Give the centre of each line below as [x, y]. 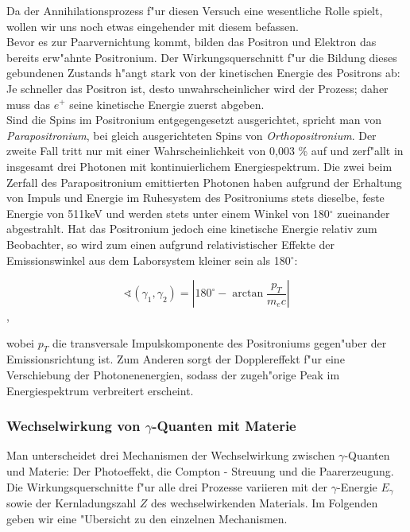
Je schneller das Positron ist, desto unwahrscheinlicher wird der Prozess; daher [197, 88]
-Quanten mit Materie [224, 426]
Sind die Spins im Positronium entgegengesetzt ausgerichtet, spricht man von [194, 120]
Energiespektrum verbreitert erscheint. [100, 390]
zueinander [364, 213]
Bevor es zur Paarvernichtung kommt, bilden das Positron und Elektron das [191, 42]
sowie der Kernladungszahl [72, 503]
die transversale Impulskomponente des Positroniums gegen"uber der [219, 342]
